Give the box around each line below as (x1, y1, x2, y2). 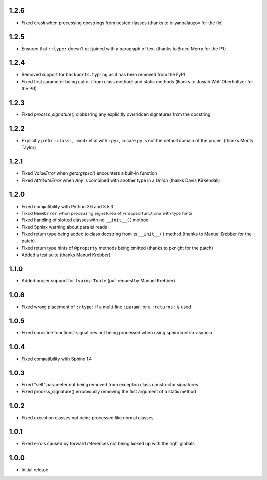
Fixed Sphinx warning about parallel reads (21, 224, 107, 230)
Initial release (21, 466, 49, 473)
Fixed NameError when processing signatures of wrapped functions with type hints (21, 210, 192, 216)
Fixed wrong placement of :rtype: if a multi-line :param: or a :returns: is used (21, 304, 191, 310)
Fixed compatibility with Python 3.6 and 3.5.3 (21, 203, 114, 209)
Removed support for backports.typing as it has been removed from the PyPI (21, 72, 185, 78)
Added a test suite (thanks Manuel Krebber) (21, 252, 111, 258)
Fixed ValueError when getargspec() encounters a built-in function (21, 170, 158, 176)
